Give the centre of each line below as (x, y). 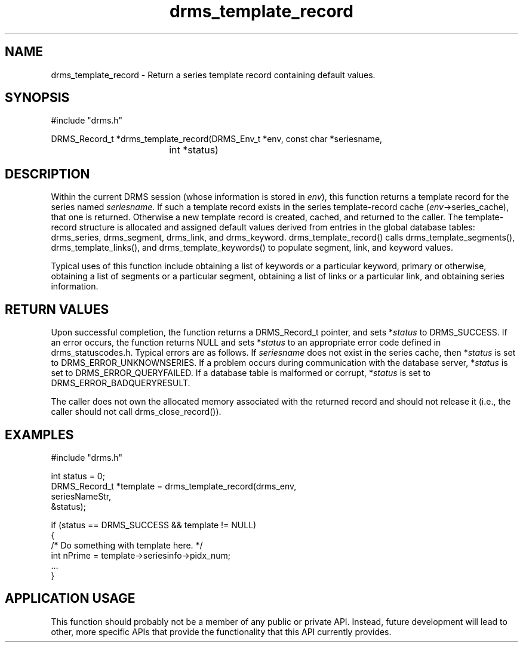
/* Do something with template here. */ (127, 545)
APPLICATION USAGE (70, 599)
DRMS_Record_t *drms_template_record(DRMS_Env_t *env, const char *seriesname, (217, 139)
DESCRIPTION (47, 174)
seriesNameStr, (81, 496)
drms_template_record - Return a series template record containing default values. (213, 75)
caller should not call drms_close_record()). (136, 412)
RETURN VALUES (57, 309)
